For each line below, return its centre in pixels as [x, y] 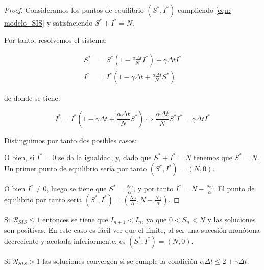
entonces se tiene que [75, 219]
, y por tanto [153, 188]
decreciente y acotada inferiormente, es [65, 241]
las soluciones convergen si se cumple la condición [120, 261]
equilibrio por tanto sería [43, 199]
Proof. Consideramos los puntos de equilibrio [74, 10]
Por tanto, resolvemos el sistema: [56, 40]
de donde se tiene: [32, 98]
